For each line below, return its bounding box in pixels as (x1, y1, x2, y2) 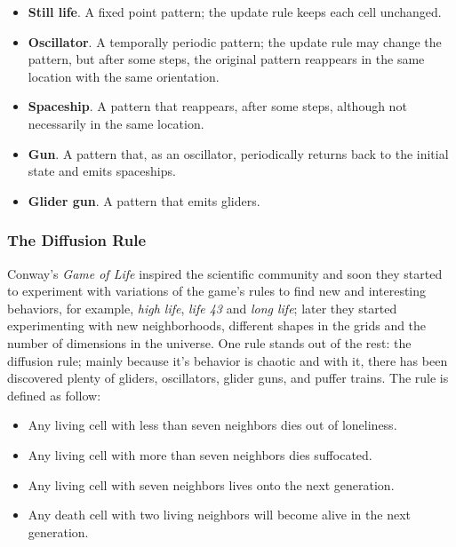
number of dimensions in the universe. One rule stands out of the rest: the (7, 333, 412, 352)
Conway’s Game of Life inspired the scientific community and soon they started (7, 264, 443, 282)
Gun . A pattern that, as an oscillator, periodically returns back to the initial (28, 144, 449, 163)
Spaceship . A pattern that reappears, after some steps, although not (28, 97, 407, 115)
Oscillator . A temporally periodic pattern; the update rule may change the (28, 32, 442, 51)
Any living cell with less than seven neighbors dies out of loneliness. (28, 416, 397, 434)
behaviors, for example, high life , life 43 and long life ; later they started (7, 298, 397, 317)
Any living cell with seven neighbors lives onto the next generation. (28, 475, 395, 494)
